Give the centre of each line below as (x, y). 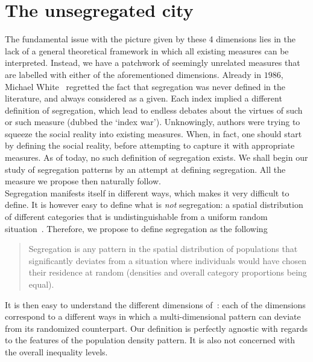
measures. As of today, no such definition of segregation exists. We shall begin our (156, 157)
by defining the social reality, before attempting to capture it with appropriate (150, 145)
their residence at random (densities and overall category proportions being (168, 272)
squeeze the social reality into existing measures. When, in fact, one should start (153, 133)
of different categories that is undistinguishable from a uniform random (136, 217)
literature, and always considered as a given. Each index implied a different (144, 98)
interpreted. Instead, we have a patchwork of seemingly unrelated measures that (153, 63)
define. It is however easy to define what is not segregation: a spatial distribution (154, 205)
